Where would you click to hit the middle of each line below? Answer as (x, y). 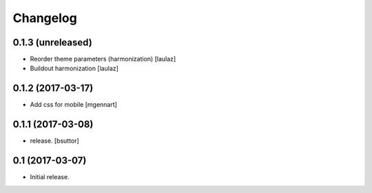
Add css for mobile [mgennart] (73, 105)
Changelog (45, 18)
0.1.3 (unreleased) (52, 42)
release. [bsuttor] (54, 141)
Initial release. (50, 177)
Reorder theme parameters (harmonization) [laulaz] (103, 59)
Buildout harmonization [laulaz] (74, 68)
